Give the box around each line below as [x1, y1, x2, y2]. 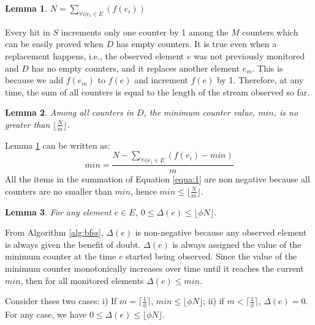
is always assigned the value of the [172, 237, 302, 250]
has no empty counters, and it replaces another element [31, 61, 240, 74]
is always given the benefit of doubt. [5, 237, 141, 250]
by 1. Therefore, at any [216, 73, 304, 86]
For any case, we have [5, 308, 87, 321]
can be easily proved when [5, 37, 104, 50]
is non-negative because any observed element [135, 226, 307, 239]
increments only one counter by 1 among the [61, 25, 229, 38]
